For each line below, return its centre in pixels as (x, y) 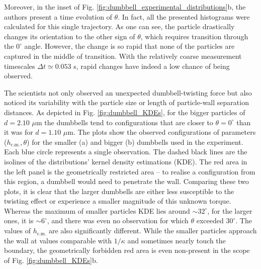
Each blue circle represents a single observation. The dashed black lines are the (126, 152)
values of (17, 231)
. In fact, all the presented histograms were (184, 16)
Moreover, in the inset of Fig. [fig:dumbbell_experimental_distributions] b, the (125, 7)
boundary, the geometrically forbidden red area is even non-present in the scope (127, 250)
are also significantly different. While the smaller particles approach (153, 231)
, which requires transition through (194, 36)
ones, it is (19, 220)
